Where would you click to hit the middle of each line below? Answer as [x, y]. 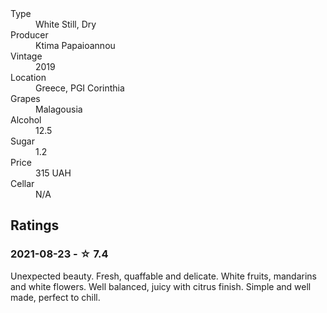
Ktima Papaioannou [75, 45]
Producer [29, 35]
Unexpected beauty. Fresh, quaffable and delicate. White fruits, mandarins [163, 276]
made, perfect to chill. [55, 297]
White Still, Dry [66, 24]
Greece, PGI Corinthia [80, 88]
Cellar [22, 183]
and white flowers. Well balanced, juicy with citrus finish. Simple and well [161, 286]
